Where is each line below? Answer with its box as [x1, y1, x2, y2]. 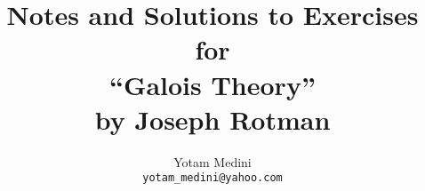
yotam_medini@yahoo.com [142, 171, 283, 185]
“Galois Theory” [109, 66, 316, 102]
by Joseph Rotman [94, 100, 331, 137]
